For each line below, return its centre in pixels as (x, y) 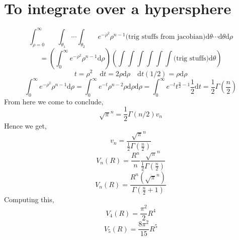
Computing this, (29, 199)
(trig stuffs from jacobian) (166, 37)
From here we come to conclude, (54, 101)
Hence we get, (25, 126)
